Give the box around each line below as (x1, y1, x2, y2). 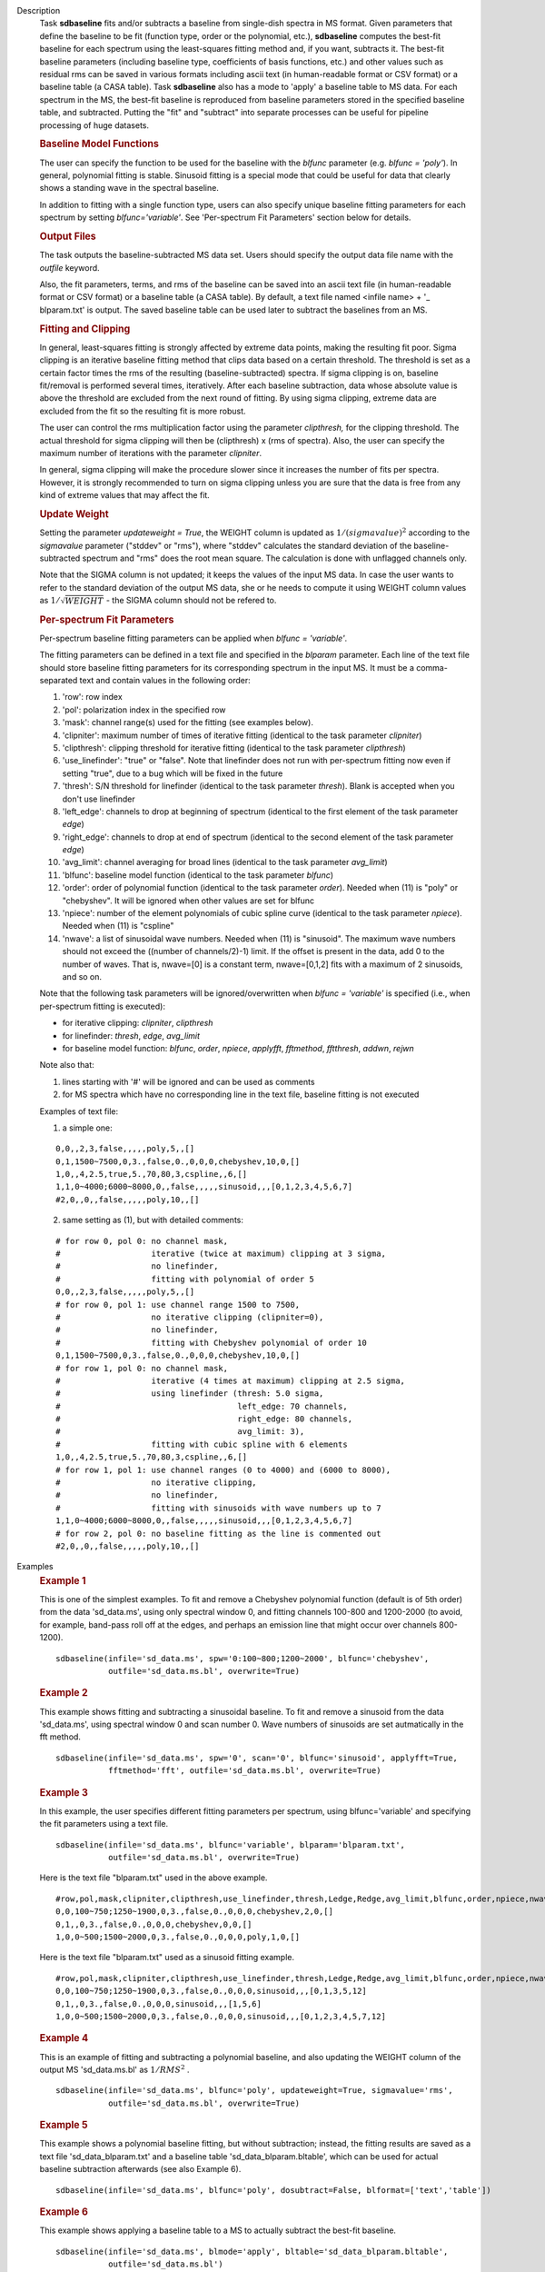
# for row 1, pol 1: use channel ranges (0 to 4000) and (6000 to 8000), (55, 1464, 391, 1475)
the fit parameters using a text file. (39, 1819, 168, 1829)
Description (16, 5, 61, 15)
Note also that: (39, 1060, 94, 1071)
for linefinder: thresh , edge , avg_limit (62, 1030, 200, 1041)
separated (39, 675, 78, 685)
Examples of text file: (39, 1105, 119, 1117)
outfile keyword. (39, 262, 100, 273)
